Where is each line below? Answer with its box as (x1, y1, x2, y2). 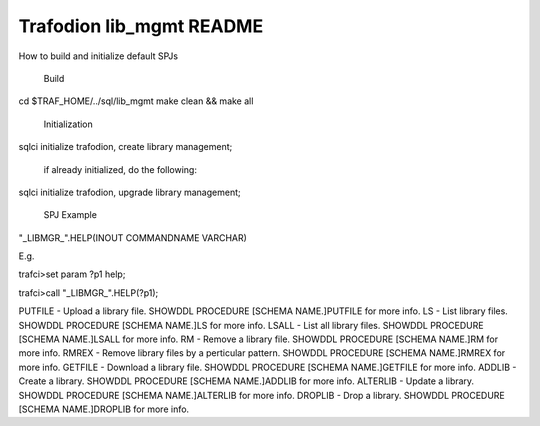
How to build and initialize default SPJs (18, 50, 179, 62)
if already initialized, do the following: (43, 163, 197, 175)
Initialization (43, 118, 94, 130)
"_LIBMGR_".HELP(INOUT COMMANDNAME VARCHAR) (18, 231, 247, 244)
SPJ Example (43, 209, 97, 221)
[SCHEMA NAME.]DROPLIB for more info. (18, 403, 190, 415)
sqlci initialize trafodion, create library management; (18, 141, 233, 153)
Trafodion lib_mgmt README (18, 15, 264, 37)
